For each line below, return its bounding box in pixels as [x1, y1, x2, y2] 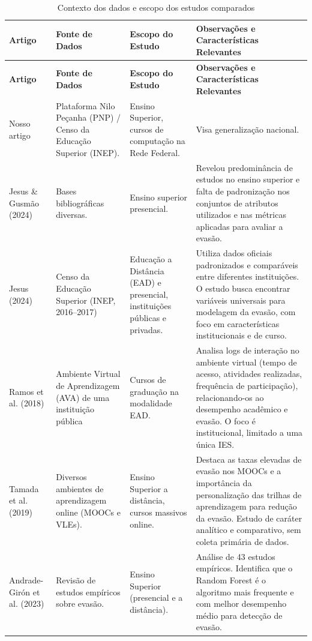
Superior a [130, 482, 168, 495]
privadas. [130, 323, 163, 336]
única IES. [196, 438, 235, 451]
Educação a [130, 253, 172, 265]
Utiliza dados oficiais [196, 247, 272, 259]
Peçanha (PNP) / [56, 111, 121, 124]
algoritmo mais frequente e [196, 585, 294, 598]
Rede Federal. [130, 146, 180, 159]
